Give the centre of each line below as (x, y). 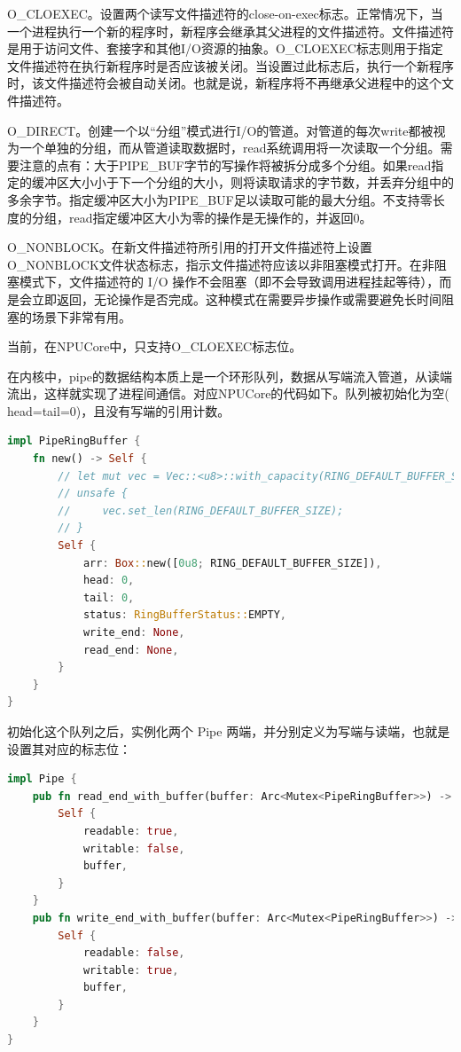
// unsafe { (93, 494)
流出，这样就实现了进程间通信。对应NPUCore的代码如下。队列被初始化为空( (228, 393)
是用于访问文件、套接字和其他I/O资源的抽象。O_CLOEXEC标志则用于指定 (225, 48)
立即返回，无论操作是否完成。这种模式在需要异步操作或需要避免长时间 (236, 298)
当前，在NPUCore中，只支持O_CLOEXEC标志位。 (155, 346)
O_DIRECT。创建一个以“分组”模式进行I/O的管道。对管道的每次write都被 (220, 130)
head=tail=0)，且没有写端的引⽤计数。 (119, 410)
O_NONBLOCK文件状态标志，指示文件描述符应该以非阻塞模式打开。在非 (221, 264)
